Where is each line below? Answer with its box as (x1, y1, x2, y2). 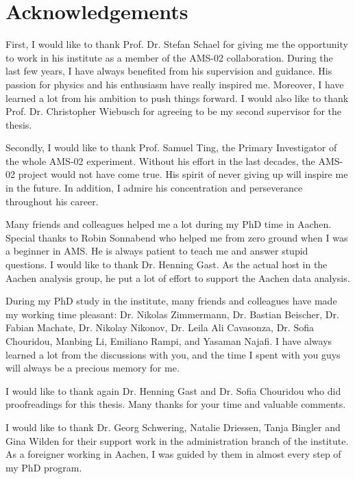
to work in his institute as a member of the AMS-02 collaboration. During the (5, 50, 333, 64)
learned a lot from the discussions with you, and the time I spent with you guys (5, 347, 341, 361)
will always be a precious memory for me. (5, 361, 180, 375)
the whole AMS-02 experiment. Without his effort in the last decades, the (5, 153, 315, 168)
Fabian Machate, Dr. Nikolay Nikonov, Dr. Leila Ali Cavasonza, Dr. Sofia (5, 320, 314, 335)
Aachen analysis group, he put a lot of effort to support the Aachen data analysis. (5, 270, 350, 285)
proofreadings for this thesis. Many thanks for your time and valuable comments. (5, 397, 346, 411)
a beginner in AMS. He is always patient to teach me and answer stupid (5, 244, 308, 258)
